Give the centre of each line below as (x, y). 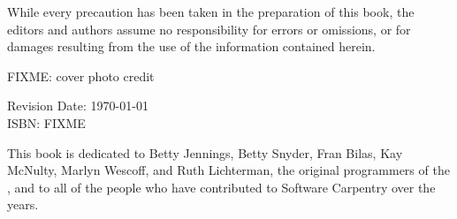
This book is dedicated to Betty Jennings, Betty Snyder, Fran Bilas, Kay (205, 152)
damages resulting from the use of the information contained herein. (191, 46)
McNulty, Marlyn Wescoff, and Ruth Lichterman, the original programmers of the (228, 170)
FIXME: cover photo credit (81, 76)
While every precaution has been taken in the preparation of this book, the (211, 11)
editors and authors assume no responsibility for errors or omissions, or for (209, 29)
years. (23, 204)
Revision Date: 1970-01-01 (78, 106)
